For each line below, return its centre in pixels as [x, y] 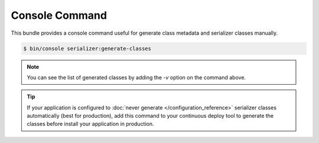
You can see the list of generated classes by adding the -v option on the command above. [136, 77]
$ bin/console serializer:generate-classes [87, 48]
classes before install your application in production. [90, 124]
